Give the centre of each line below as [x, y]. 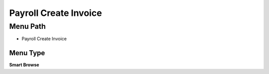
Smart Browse [24, 65]
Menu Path [27, 26]
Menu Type [27, 53]
